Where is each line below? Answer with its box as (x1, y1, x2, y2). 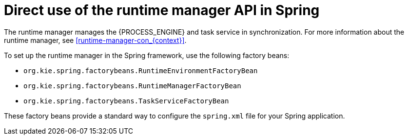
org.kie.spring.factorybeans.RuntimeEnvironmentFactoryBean (23, 66, 258, 75)
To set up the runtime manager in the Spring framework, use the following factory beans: (4, 51, 290, 60)
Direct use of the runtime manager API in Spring (4, 2, 320, 19)
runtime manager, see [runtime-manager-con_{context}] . (4, 36, 187, 44)
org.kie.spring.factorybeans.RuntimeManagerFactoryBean (23, 81, 241, 90)
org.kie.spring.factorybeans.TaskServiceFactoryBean (23, 97, 229, 105)
